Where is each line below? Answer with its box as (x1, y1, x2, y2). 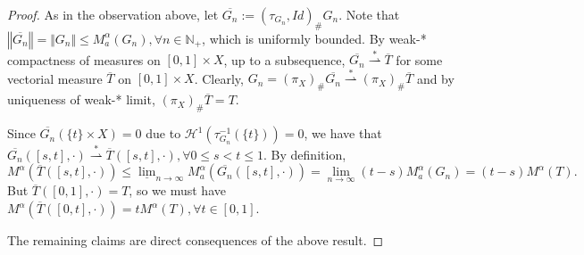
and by (416, 69, 455, 87)
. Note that (338, 5, 400, 23)
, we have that (304, 124, 382, 143)
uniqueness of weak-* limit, (7, 90, 155, 109)
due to (146, 124, 181, 143)
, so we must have (129, 181, 226, 200)
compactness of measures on (7, 50, 161, 69)
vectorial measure (7, 69, 103, 87)
